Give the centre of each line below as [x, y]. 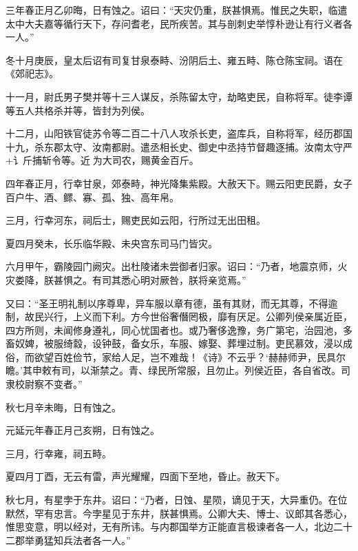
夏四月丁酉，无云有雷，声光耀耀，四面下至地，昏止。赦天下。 [145, 476]
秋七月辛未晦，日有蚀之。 [63, 407]
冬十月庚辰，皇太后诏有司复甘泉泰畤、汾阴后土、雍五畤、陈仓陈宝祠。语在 [174, 60]
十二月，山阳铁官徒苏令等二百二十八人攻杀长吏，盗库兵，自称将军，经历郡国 [179, 133]
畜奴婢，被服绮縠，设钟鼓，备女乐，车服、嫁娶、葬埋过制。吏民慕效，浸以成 [179, 343]
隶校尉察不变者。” [44, 384]
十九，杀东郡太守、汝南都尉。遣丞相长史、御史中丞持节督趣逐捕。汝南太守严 [179, 146]
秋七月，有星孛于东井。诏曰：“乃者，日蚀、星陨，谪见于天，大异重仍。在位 [177, 500]
